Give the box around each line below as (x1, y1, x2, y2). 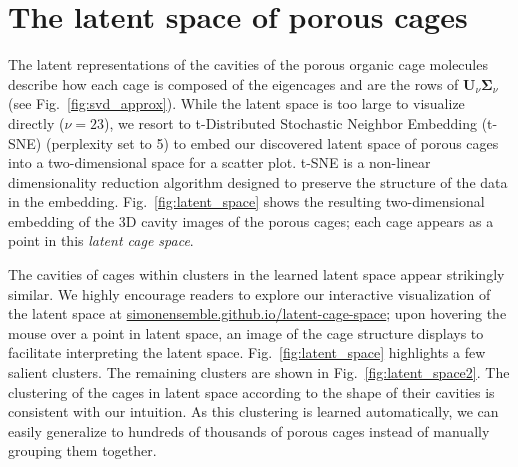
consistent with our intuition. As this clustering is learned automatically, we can (8, 401, 499, 422)
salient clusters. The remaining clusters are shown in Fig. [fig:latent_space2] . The (8, 362, 510, 383)
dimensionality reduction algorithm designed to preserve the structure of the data (8, 171, 508, 192)
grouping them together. (8, 440, 157, 461)
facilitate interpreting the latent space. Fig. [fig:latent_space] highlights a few (8, 342, 486, 363)
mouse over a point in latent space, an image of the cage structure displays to (8, 322, 484, 343)
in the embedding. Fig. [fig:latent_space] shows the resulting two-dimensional (8, 191, 485, 212)
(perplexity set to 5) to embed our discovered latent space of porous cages (45, 132, 499, 153)
